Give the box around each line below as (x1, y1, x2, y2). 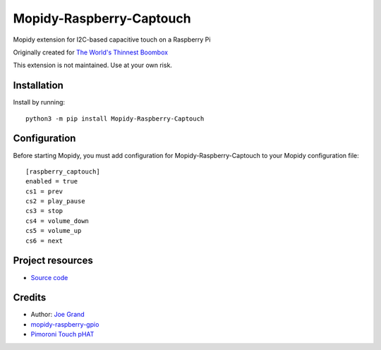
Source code (30, 273, 68, 282)
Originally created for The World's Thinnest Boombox (13, 48, 169, 56)
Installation (13, 80, 64, 92)
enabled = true (25, 177, 78, 186)
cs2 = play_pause (25, 198, 85, 205)
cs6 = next (25, 236, 64, 245)
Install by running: (13, 98, 66, 107)
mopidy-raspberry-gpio (30, 320, 99, 328)
